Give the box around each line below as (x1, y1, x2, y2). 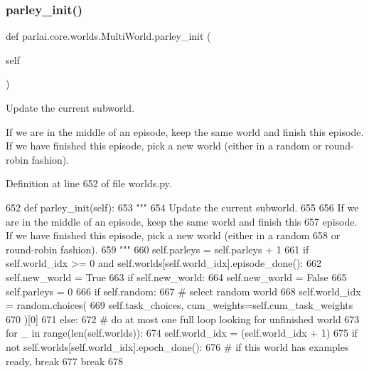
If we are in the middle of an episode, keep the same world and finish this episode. (6, 124, 364, 139)
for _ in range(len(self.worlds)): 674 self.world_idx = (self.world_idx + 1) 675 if (6, 325, 358, 340)
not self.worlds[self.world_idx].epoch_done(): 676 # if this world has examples (6, 339, 349, 354)
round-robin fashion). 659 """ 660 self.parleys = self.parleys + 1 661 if (6, 241, 309, 256)
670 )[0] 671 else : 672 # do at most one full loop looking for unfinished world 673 (6, 311, 360, 326)
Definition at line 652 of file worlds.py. (6, 176, 172, 191)
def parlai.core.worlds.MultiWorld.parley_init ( (6, 28, 211, 43)
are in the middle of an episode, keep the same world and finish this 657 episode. (6, 214, 358, 228)
